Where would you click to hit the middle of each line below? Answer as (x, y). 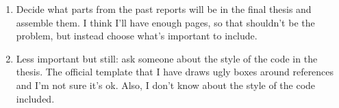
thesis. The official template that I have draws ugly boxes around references (175, 72)
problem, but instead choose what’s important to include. (137, 36)
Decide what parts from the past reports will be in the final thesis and (164, 9)
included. (35, 98)
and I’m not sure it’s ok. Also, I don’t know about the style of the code (166, 85)
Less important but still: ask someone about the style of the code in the (167, 58)
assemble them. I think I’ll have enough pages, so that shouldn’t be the (165, 22)
